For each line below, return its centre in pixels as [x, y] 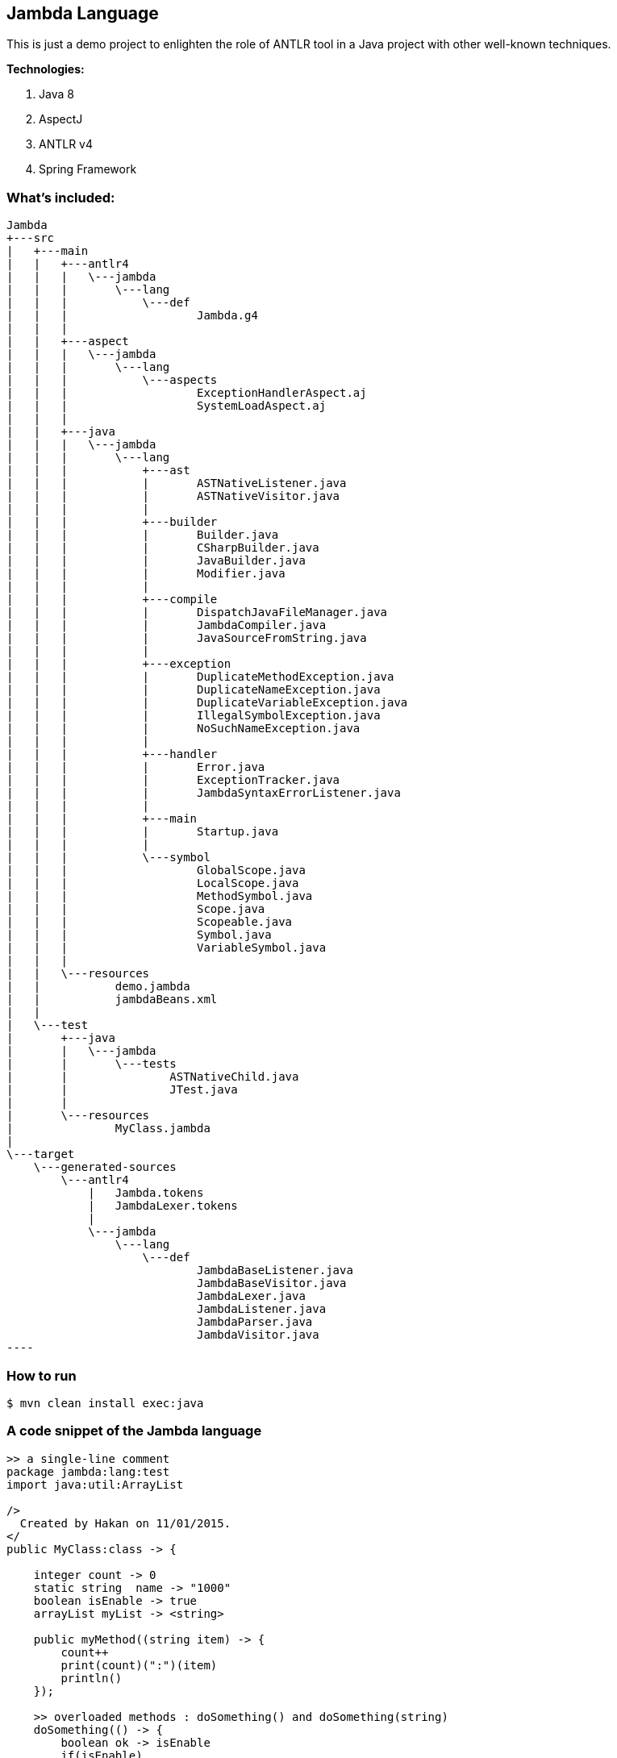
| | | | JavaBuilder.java [156, 561]
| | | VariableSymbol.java [167, 948]
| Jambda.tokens [146, 1193]
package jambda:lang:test [88, 1471]
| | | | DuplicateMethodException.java [200, 677]
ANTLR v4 [66, 144]
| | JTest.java [122, 1090]
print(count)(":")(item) [139, 1665]
